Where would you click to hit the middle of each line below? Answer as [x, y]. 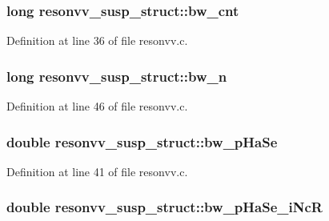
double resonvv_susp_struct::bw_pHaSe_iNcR [164, 207]
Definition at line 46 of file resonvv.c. [97, 106]
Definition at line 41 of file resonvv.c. [97, 171]
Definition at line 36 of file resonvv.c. [97, 40]
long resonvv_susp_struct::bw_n [117, 76]
